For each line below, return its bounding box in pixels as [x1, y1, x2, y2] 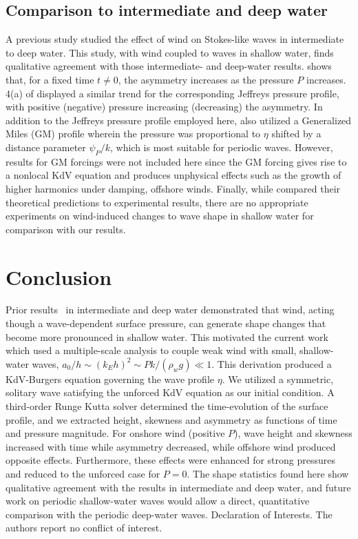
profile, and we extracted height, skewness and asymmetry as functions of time [6, 412, 337, 427]
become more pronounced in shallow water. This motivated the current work [6, 329, 328, 344]
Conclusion [6, 262, 112, 291]
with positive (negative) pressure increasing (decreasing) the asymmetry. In [6, 99, 323, 114]
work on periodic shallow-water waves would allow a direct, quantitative [6, 493, 310, 508]
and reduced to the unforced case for [6, 466, 160, 480]
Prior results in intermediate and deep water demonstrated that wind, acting [6, 302, 335, 317]
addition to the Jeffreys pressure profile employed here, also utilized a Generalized [6, 112, 352, 127]
